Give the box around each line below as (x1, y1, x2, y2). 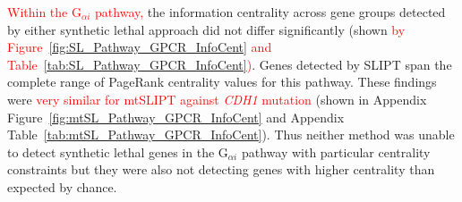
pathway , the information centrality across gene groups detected (95, 3, 446, 21)
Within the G (7, 3, 81, 21)
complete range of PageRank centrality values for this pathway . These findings (7, 72, 437, 91)
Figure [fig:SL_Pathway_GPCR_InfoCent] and (7, 38, 272, 56)
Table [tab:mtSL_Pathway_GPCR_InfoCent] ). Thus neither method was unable (7, 125, 455, 144)
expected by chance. (7, 177, 117, 196)
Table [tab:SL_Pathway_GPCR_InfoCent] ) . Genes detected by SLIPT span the (7, 55, 452, 73)
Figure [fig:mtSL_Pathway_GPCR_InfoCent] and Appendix (7, 107, 345, 126)
